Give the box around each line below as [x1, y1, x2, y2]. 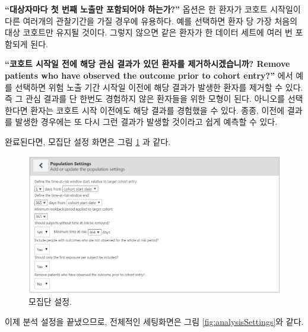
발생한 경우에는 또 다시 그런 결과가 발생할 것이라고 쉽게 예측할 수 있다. [15, 115, 278, 128]
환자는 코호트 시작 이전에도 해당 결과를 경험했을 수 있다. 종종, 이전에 [30, 104, 285, 116]
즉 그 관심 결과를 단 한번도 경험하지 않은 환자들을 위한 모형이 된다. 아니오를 [5, 92, 285, 105]
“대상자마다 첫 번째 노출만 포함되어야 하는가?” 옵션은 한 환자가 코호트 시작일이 [5, 3, 301, 15]
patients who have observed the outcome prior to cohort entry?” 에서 [5, 69, 293, 81]
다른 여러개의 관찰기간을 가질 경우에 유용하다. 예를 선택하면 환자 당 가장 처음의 [5, 14, 298, 27]
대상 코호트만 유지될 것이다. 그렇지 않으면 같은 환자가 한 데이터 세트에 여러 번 [5, 26, 293, 38]
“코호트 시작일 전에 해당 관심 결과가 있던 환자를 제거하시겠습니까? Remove [5, 57, 290, 70]
